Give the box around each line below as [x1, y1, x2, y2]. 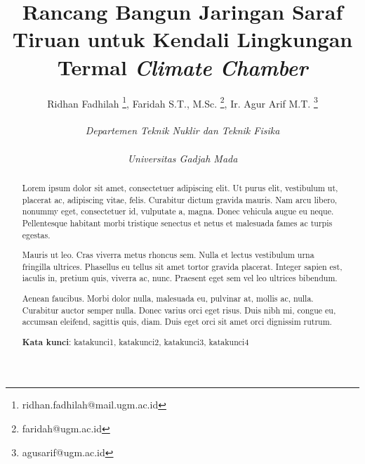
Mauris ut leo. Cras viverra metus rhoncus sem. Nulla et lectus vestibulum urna [22, 249, 314, 261]
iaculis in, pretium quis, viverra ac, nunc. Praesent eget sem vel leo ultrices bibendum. [22, 272, 338, 284]
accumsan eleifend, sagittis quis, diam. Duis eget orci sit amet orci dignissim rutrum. [22, 316, 332, 328]
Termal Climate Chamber [57, 52, 308, 82]
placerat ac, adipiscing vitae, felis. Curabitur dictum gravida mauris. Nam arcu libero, [22, 193, 338, 205]
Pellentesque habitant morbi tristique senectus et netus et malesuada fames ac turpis [22, 217, 333, 228]
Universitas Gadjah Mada [127, 150, 238, 165]
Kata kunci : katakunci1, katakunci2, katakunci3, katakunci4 [22, 335, 249, 348]
